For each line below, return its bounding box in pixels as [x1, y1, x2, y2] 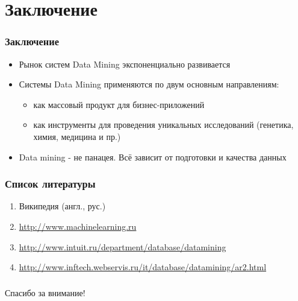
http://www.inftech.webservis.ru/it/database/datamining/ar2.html [19, 261, 267, 273]
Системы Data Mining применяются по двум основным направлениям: [19, 78, 279, 90]
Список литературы [5, 176, 96, 191]
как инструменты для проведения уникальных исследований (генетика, [33, 118, 294, 131]
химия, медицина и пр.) [33, 130, 121, 142]
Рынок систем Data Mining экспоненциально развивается [19, 57, 231, 70]
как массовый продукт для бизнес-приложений [33, 98, 205, 110]
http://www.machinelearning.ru [19, 220, 137, 232]
